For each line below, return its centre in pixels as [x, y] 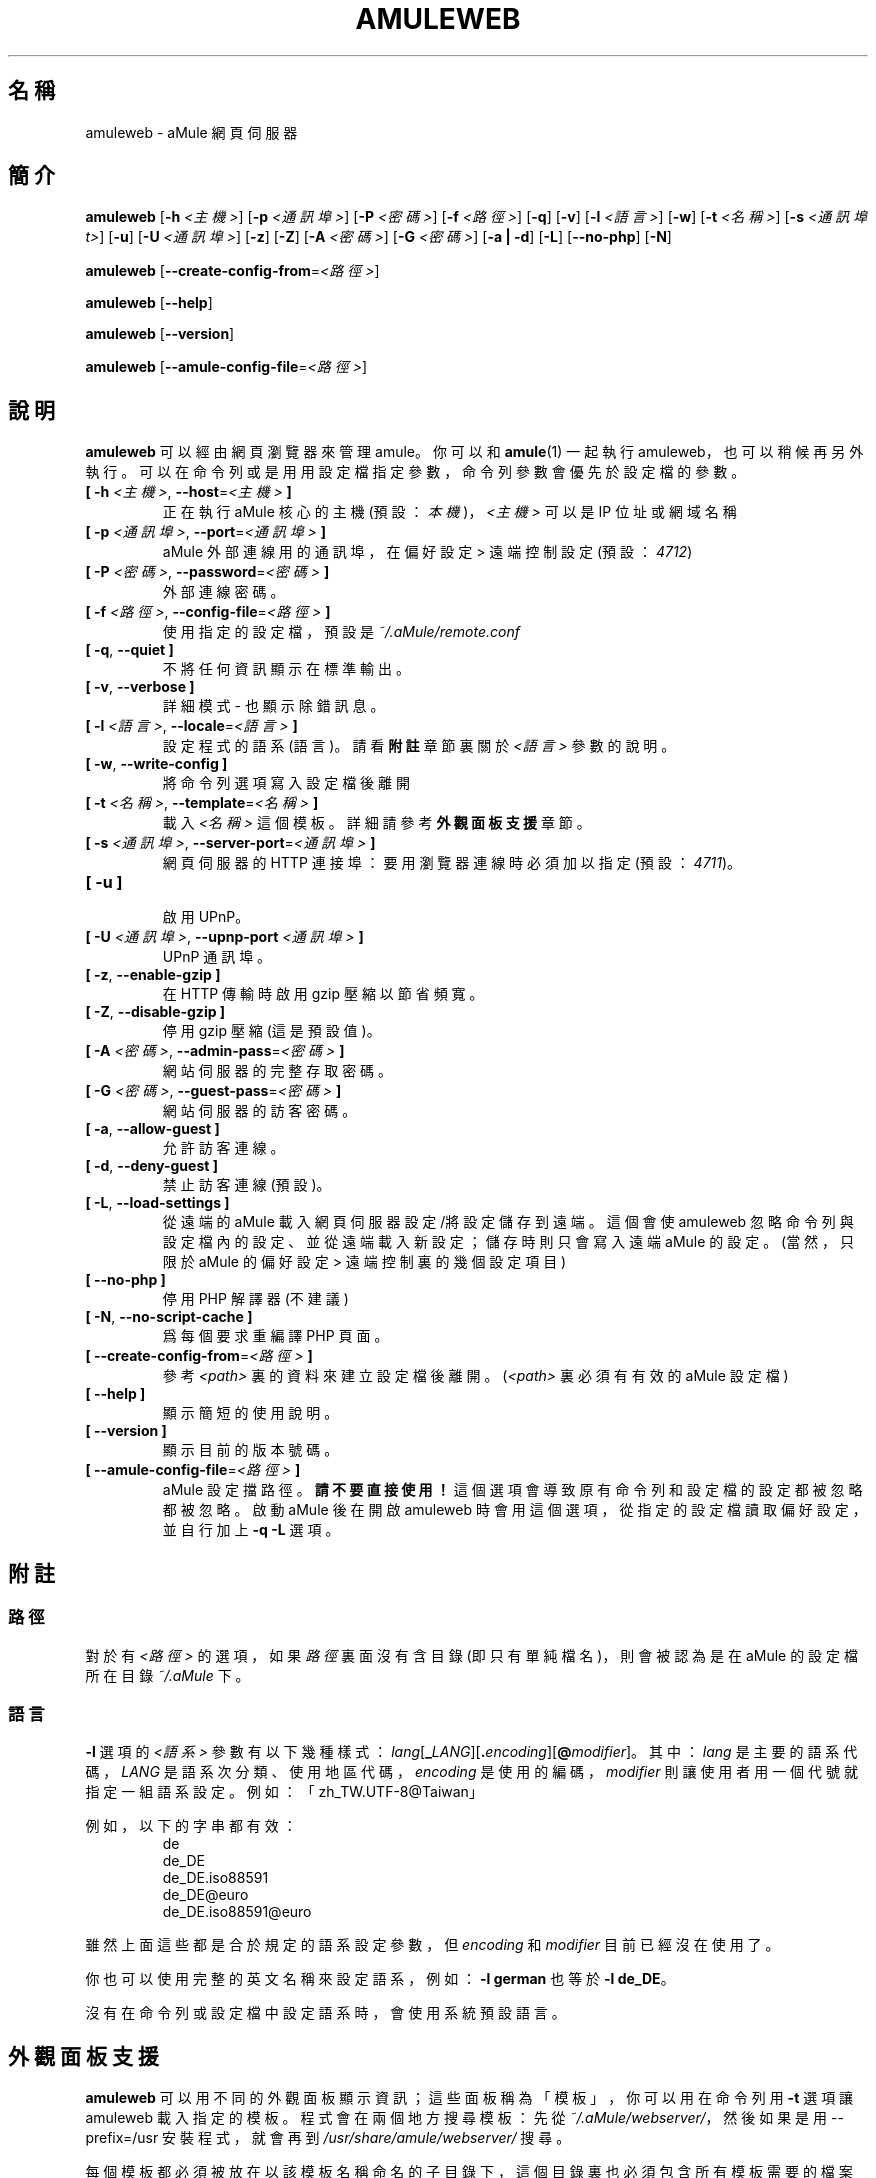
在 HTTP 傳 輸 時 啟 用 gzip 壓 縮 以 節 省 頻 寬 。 [323, 994]
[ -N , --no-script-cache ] [169, 1317]
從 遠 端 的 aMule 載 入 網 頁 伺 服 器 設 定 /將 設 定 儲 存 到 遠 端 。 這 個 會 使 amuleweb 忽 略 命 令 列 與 [508, 1222]
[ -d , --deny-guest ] [151, 1166]
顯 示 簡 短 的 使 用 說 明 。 [250, 1413]
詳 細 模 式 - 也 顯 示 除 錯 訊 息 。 [273, 706]
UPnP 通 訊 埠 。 [217, 957]
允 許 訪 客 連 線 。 [223, 1148]
